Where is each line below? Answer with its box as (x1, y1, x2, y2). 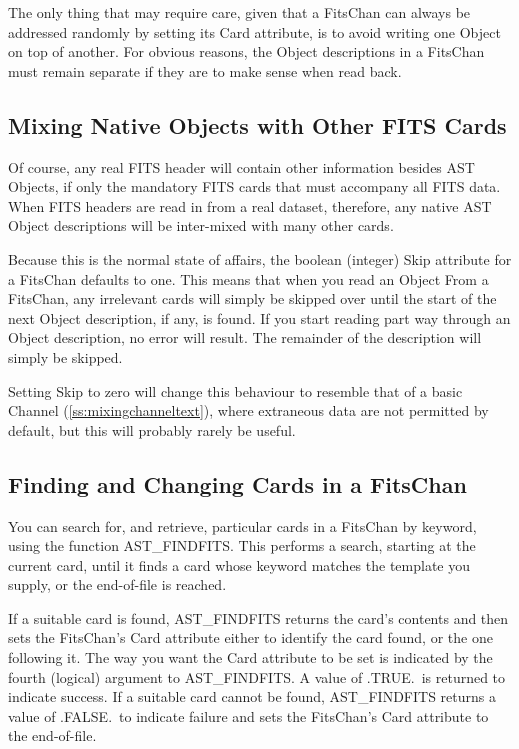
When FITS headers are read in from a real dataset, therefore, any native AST (8, 195, 492, 216)
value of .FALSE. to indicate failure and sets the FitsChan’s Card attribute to (8, 705, 489, 726)
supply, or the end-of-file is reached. (8, 574, 227, 595)
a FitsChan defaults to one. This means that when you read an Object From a (8, 268, 489, 289)
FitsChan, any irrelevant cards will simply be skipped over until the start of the (8, 288, 497, 309)
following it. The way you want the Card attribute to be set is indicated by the (8, 647, 493, 668)
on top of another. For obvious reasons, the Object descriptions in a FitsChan (8, 41, 485, 62)
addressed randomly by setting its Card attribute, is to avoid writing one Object (8, 21, 501, 42)
